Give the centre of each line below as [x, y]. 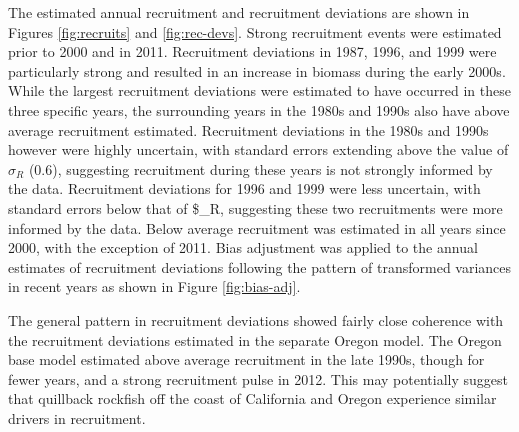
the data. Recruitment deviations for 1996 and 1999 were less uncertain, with [244, 188]
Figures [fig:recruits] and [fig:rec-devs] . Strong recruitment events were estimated [255, 31]
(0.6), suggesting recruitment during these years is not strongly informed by [260, 168]
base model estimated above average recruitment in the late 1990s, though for [246, 359]
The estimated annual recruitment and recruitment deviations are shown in [239, 12]
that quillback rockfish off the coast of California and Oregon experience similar [252, 398]
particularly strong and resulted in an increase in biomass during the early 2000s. [257, 70]
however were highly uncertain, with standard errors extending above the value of [258, 149]
